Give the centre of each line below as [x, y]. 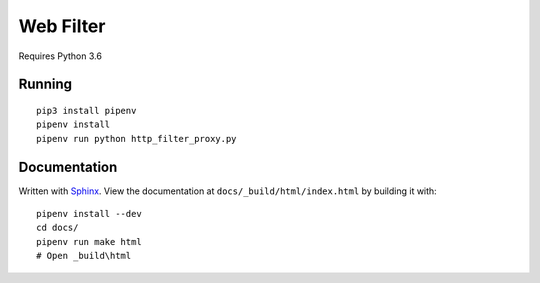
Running [45, 84]
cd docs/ [57, 228]
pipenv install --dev [89, 214]
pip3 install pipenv [86, 110]
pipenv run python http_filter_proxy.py [136, 138]
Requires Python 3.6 [60, 56]
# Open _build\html [84, 256]
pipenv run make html [89, 241]
